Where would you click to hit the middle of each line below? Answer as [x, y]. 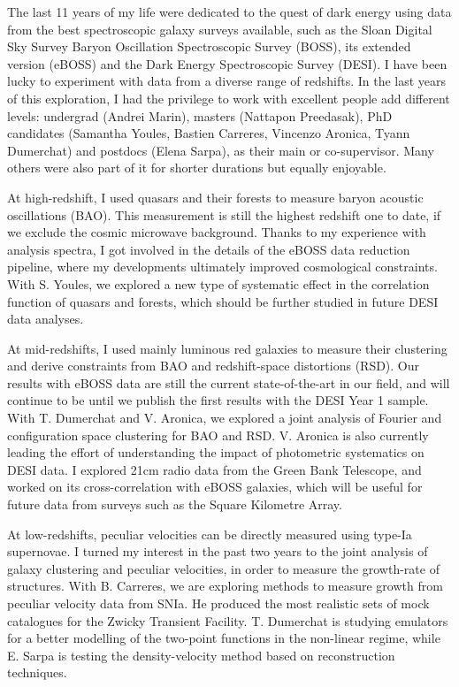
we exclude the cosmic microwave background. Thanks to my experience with [217, 232]
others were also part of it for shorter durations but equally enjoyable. [197, 168]
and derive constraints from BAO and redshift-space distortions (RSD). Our [214, 366]
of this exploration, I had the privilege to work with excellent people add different [229, 98]
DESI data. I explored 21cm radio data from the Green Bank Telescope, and [214, 469]
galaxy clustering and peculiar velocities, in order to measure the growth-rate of [223, 568]
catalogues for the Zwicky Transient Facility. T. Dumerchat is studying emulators [228, 620]
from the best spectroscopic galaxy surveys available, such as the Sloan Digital [220, 29]
